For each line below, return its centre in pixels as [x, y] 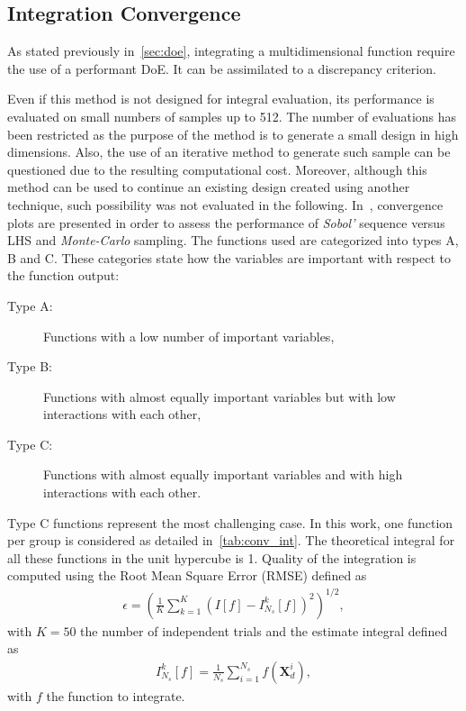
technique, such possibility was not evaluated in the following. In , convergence [225, 204]
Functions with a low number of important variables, [189, 336]
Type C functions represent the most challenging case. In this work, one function [230, 522]
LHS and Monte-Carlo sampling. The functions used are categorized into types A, [233, 240]
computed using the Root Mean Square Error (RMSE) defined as [187, 575]
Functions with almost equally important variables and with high [223, 474]
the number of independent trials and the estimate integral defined [264, 630]
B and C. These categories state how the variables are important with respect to [229, 257]
